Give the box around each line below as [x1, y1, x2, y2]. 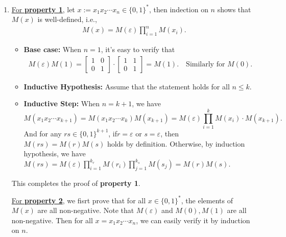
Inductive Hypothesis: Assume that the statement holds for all [23, 81, 230, 91]
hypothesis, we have [23, 148, 86, 159]
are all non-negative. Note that [37, 205, 134, 216]
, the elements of [181, 195, 233, 205]
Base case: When [23, 44, 81, 55]
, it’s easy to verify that [101, 44, 175, 55]
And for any [23, 128, 62, 138]
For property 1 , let [11, 4, 75, 14]
